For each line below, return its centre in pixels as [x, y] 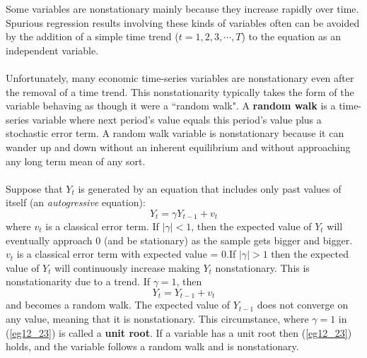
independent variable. [52, 50]
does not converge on [303, 305]
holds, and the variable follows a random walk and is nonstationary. [152, 346]
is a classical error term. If [102, 226]
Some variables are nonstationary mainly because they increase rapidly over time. [182, 8]
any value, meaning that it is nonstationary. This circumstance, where [157, 318]
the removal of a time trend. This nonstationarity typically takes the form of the [180, 91]
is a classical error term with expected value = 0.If [126, 254]
